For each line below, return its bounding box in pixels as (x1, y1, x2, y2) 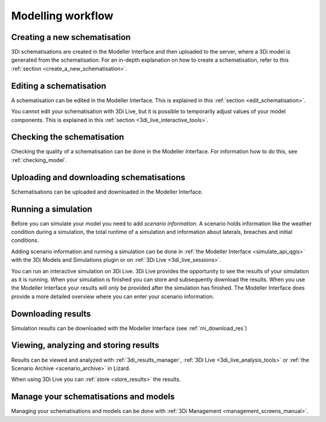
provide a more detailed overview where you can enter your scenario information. (11, 293, 214, 300)
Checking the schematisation (11, 132, 124, 142)
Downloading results (11, 308, 91, 319)
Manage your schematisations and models (11, 392, 175, 402)
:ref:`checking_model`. (11, 156, 68, 163)
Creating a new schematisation (11, 32, 131, 42)
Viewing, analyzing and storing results (11, 340, 159, 351)
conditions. (11, 236, 39, 244)
